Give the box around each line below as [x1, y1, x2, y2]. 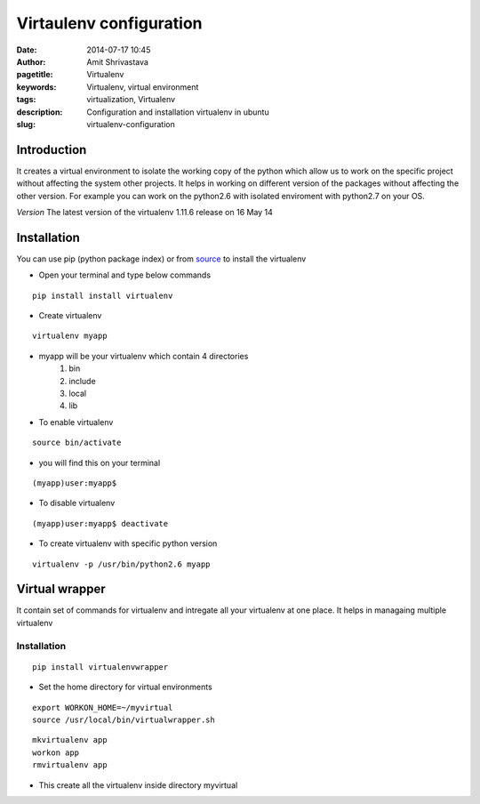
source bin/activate [32, 438, 122, 448]
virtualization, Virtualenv [86, 94, 176, 105]
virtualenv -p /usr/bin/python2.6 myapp [32, 559, 211, 569]
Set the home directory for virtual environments [38, 681, 212, 693]
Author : [16, 56, 46, 67]
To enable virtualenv [38, 416, 114, 427]
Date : [16, 44, 37, 55]
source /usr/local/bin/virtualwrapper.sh [32, 714, 215, 725]
